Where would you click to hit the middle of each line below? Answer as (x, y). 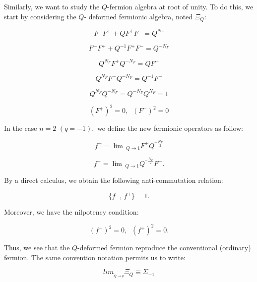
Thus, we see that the (37, 248)
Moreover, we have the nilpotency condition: (71, 212)
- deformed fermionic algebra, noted (138, 16)
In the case (21, 128)
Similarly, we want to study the (52, 6)
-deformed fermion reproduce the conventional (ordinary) (164, 248)
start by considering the (40, 16)
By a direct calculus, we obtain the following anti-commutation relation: (114, 180)
